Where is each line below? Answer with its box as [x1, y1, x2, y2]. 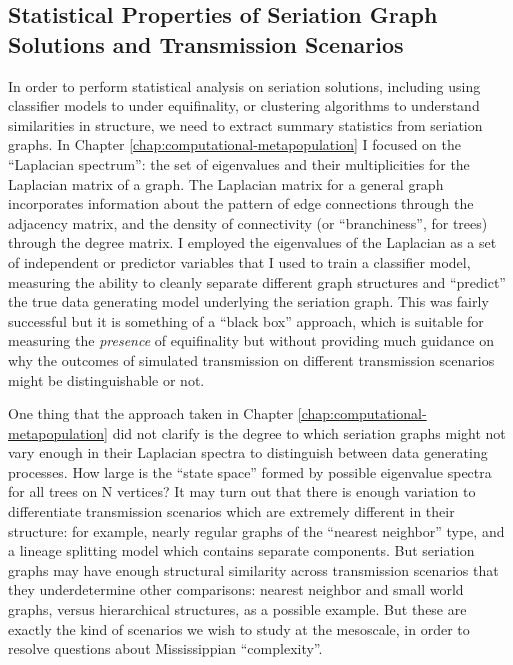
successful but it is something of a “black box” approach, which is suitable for [8, 310, 484, 331]
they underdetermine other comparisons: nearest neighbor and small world [8, 579, 464, 600]
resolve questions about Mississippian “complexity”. [8, 638, 323, 659]
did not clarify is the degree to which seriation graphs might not [112, 422, 506, 443]
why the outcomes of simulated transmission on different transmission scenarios [8, 349, 495, 370]
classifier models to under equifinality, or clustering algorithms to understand [8, 95, 480, 116]
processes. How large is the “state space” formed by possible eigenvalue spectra [8, 461, 492, 482]
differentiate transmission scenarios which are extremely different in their [8, 501, 455, 522]
